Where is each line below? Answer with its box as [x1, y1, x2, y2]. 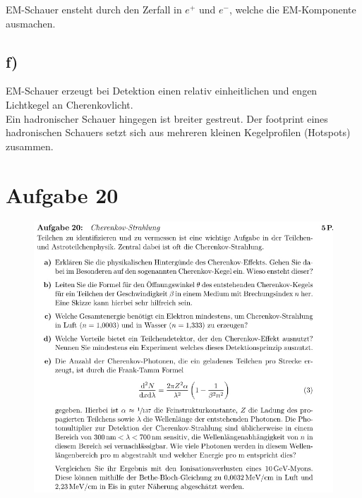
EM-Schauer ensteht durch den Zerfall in [6, 2, 182, 16]
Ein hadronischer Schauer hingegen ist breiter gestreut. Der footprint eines [6, 111, 328, 126]
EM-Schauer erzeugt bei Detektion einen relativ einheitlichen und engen [6, 83, 318, 98]
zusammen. [6, 138, 54, 153]
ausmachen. [6, 16, 56, 30]
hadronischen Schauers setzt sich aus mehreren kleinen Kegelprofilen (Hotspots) [6, 125, 351, 140]
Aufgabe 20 [6, 180, 119, 209]
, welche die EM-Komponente [229, 2, 356, 16]
